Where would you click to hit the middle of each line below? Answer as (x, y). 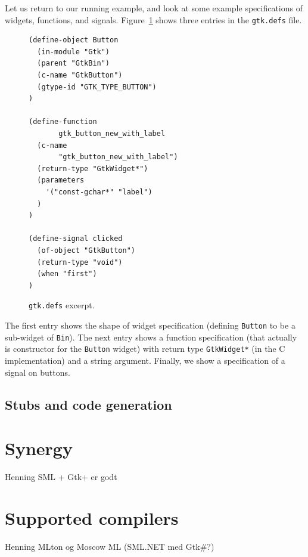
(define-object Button (74, 40)
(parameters (61, 180)
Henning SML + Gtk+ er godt (61, 477)
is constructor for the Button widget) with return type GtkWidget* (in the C (145, 349)
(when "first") (67, 274)
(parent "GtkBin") (74, 64)
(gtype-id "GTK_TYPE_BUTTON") (97, 87)
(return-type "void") (80, 262)
